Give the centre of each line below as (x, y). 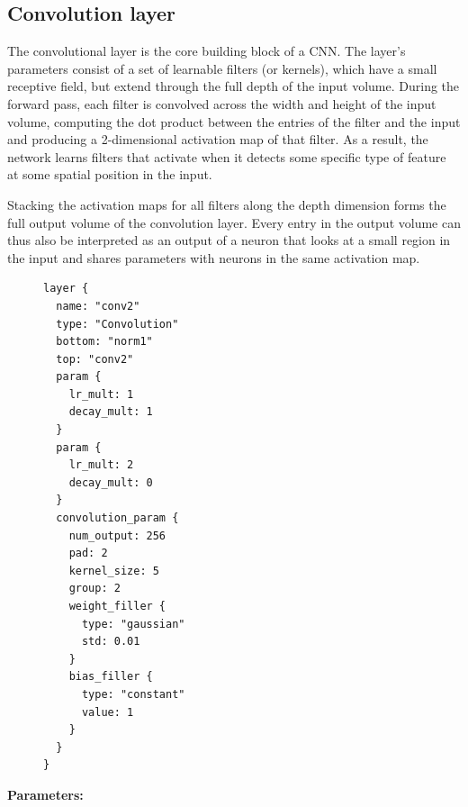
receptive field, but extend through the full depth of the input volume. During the (234, 86)
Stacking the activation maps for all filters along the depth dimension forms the (227, 204)
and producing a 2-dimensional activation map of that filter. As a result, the (218, 139)
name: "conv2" (98, 306)
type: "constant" (133, 694)
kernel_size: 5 (114, 571)
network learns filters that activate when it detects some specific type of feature (227, 156)
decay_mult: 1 (111, 412)
